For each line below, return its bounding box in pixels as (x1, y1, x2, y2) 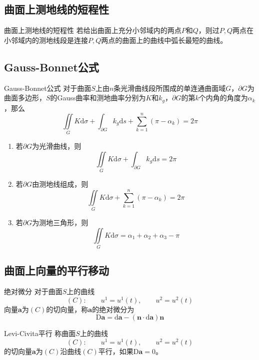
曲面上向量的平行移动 (4, 263, 109, 278)
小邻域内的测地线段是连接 (4, 34, 88, 45)
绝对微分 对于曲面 (4, 286, 62, 297)
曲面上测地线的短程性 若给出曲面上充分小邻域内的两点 (4, 25, 181, 35)
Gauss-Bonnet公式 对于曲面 (4, 82, 91, 93)
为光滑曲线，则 (32, 141, 81, 151)
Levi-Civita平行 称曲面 (4, 328, 76, 339)
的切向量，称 (46, 304, 88, 314)
